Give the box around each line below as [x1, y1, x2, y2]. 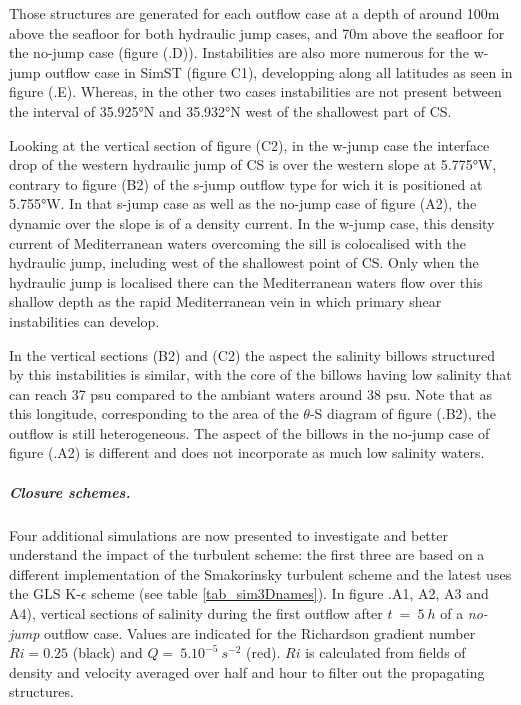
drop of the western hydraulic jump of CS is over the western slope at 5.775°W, [9, 154, 497, 175]
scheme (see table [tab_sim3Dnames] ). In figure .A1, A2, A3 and [91, 583, 489, 604]
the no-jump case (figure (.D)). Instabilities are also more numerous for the [9, 42, 470, 63]
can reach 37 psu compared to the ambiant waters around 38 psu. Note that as [9, 383, 493, 404]
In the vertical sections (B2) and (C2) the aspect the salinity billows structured [9, 344, 496, 365]
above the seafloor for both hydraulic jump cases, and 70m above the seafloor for [9, 22, 505, 43]
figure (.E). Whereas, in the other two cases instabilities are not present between [9, 81, 502, 102]
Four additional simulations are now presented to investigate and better [9, 524, 448, 545]
